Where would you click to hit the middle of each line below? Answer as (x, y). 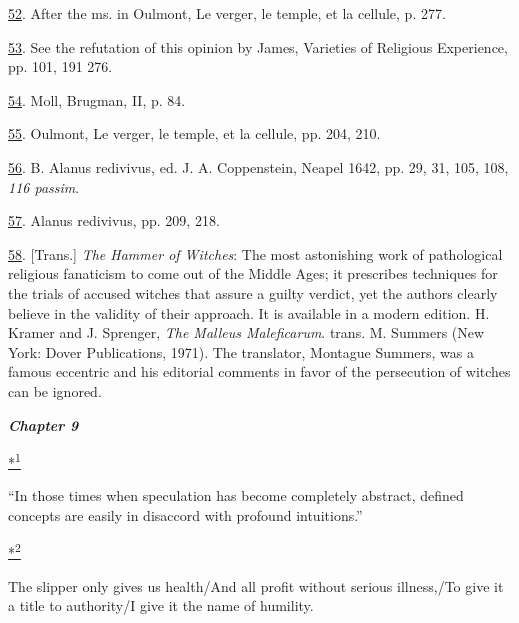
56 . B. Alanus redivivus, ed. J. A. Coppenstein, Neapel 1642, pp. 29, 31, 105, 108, (258, 166)
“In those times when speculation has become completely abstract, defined (236, 495)
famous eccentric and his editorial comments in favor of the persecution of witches (259, 371)
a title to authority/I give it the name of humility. (161, 605)
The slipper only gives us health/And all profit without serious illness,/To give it (256, 585)
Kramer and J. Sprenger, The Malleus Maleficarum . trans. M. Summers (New (246, 332)
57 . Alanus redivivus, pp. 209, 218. (114, 220)
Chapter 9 (43, 424)
